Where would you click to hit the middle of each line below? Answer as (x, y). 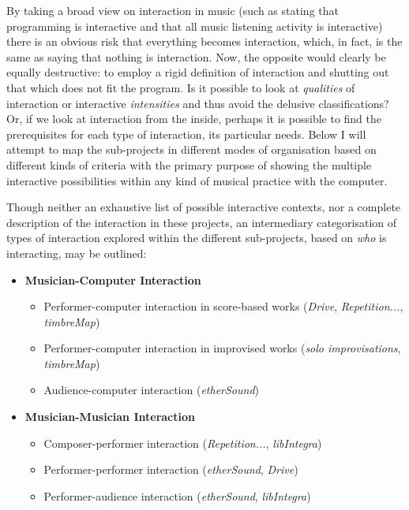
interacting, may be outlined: (77, 253)
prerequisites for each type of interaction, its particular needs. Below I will (186, 134)
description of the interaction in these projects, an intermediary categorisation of (202, 222)
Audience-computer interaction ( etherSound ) (152, 390)
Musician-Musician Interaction (110, 417)
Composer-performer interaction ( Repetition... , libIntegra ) (183, 443)
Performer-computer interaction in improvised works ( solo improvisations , (222, 348)
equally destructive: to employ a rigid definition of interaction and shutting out (198, 72)
